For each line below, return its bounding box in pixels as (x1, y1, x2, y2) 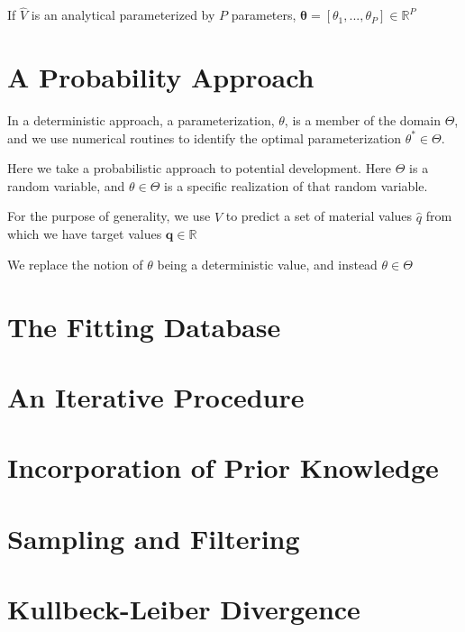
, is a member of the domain (284, 110, 441, 129)
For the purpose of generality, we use (7, 206, 211, 225)
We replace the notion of (7, 254, 143, 273)
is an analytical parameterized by (31, 5, 215, 24)
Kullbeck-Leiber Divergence (7, 591, 360, 627)
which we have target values (7, 224, 162, 243)
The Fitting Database (7, 307, 281, 344)
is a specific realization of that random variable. (164, 176, 428, 195)
